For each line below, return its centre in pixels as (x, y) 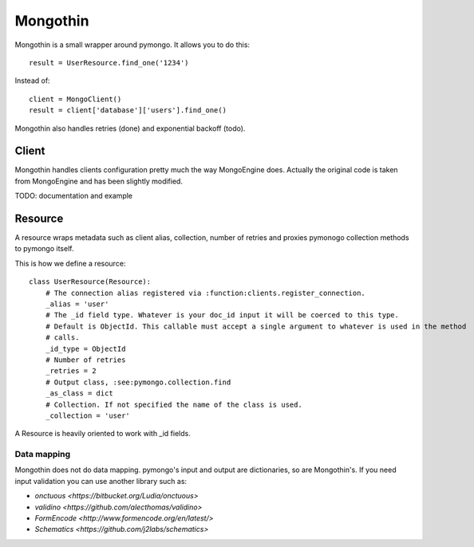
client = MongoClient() (75, 99)
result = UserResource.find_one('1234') (109, 63)
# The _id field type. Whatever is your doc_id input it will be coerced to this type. (222, 315)
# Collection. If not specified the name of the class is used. (174, 404)
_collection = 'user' (88, 415)
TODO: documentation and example (74, 196)
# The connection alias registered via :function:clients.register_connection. (205, 293)
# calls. (62, 338)
